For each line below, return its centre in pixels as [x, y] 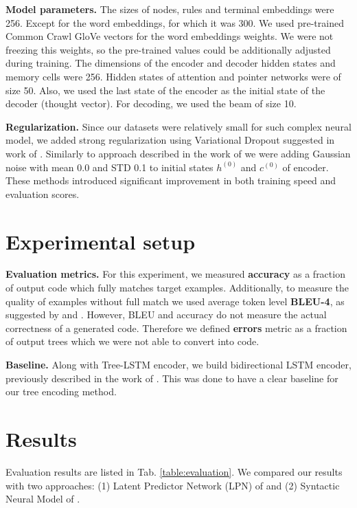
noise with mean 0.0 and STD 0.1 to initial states [110, 167]
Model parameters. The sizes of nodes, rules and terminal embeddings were [170, 9]
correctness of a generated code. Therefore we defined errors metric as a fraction [176, 328]
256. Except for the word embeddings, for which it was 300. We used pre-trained [175, 22]
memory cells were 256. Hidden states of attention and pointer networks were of [173, 76]
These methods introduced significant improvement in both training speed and [171, 180]
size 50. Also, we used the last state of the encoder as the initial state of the [165, 90]
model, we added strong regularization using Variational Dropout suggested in [170, 140]
